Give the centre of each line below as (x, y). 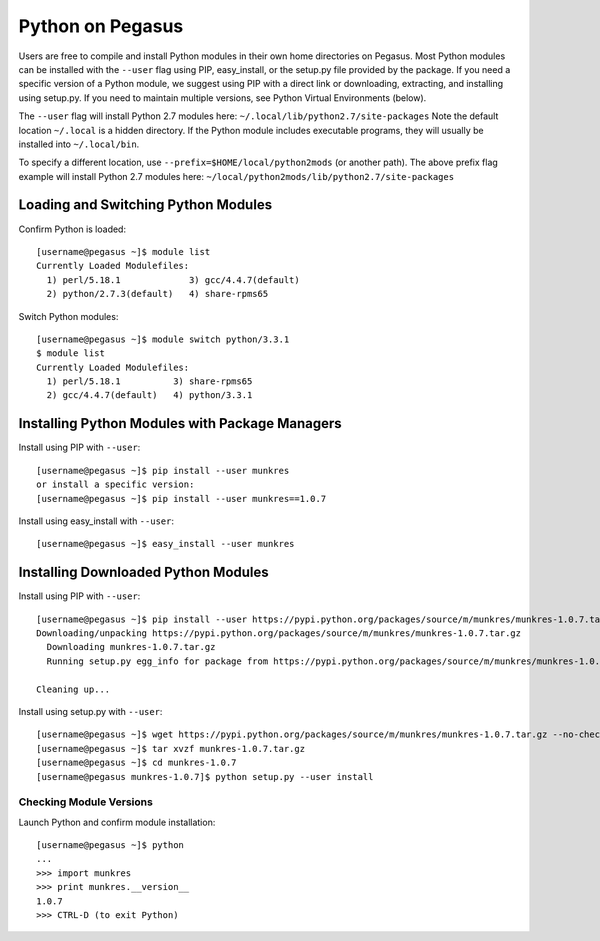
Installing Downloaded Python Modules (143, 572)
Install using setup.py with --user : (90, 711)
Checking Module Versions (86, 802)
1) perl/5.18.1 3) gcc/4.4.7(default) (173, 279)
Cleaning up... (73, 689)
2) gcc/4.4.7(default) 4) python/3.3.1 (149, 395)
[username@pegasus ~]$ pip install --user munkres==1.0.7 (181, 498)
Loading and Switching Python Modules (145, 205)
